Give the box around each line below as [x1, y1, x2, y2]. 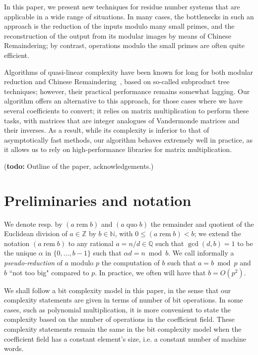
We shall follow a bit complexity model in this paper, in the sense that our [4, 285, 231, 295]
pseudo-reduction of [4, 257, 63, 267]
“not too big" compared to [9, 267, 89, 277]
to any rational [68, 238, 114, 248]
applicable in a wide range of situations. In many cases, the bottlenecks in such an [4, 11, 254, 21]
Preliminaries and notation [4, 190, 192, 210]
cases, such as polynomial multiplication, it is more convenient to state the [4, 304, 231, 314]
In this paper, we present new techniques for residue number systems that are [4, 1, 240, 11]
